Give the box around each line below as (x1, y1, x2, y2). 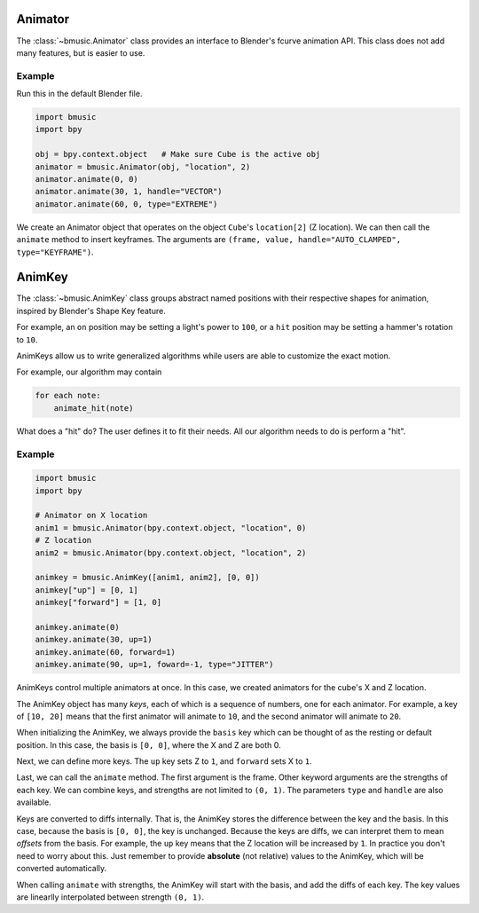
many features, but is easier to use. (16, 47, 145, 58)
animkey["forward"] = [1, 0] (35, 597, 162, 608)
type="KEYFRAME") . (16, 247, 94, 257)
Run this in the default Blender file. (16, 89, 143, 99)
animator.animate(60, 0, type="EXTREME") (35, 199, 218, 209)
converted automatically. (16, 863, 107, 874)
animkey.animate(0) (35, 622, 120, 632)
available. (16, 797, 52, 807)
